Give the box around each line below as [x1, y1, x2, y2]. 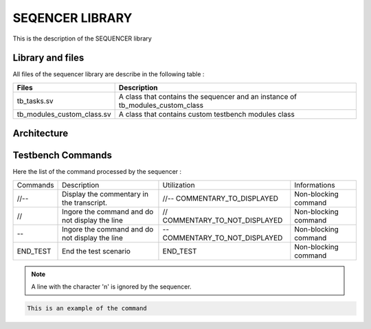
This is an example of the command [27, 304, 147, 313]
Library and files [12, 52, 85, 64]
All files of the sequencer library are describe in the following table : [12, 70, 205, 78]
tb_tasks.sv [16, 96, 54, 106]
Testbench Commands [12, 150, 113, 161]
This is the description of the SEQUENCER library [12, 34, 153, 43]
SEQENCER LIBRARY [12, 10, 133, 25]
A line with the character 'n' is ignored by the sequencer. [31, 282, 192, 291]
